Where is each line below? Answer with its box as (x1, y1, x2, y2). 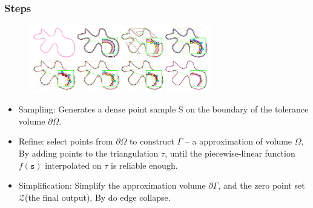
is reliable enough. (111, 158, 178, 171)
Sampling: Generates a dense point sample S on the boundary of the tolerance (18, 103, 309, 115)
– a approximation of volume (185, 135, 292, 148)
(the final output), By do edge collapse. (24, 190, 171, 203)
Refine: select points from (18, 135, 113, 148)
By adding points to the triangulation (18, 146, 159, 159)
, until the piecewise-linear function (165, 146, 295, 159)
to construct (129, 135, 174, 148)
